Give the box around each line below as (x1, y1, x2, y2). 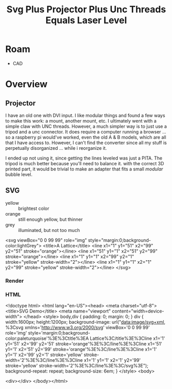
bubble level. (5, 171, 32, 178)
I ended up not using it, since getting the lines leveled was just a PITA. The (5, 155, 163, 161)
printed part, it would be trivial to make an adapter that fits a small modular (5, 166, 163, 172)
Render (5, 277, 24, 284)
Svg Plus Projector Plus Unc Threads (6, 4, 166, 15)
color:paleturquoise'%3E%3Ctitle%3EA (5, 335, 89, 341)
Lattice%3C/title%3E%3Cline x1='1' (89, 335, 165, 341)
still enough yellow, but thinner (18, 216, 83, 222)
